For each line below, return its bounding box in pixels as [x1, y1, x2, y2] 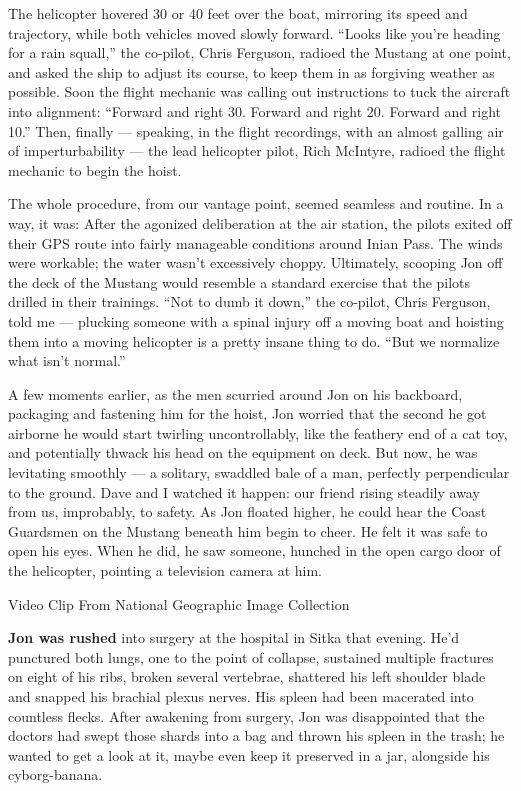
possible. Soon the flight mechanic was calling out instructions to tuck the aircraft [8, 81, 511, 102]
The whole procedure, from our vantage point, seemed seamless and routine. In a [8, 193, 504, 214]
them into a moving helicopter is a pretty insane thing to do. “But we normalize [8, 330, 500, 351]
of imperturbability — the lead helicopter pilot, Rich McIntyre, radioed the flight [8, 140, 506, 161]
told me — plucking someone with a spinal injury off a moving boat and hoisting [8, 310, 504, 331]
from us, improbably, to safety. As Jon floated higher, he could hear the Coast [8, 501, 487, 522]
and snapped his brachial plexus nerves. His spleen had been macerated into [8, 686, 474, 706]
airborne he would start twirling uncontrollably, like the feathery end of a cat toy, [8, 422, 508, 443]
